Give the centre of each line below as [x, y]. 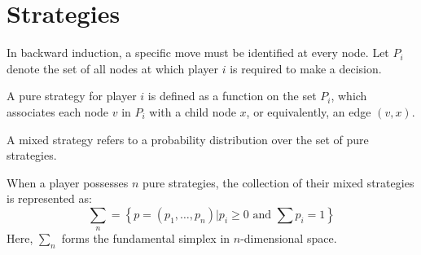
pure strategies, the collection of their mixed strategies [278, 182]
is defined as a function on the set [232, 96]
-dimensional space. [289, 238]
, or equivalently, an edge [309, 111]
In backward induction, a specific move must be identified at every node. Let [198, 53]
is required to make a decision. [306, 68]
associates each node [58, 111]
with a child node [193, 111]
